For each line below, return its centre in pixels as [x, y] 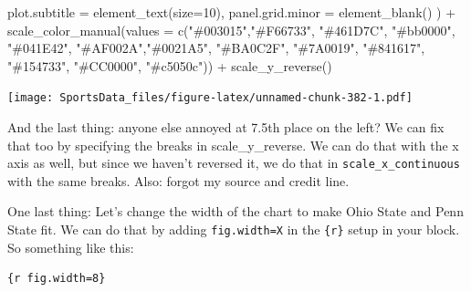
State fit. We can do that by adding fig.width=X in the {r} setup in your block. [234, 229]
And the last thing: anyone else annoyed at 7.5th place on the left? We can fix [226, 127]
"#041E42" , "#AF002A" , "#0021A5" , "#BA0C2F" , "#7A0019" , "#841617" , [216, 48]
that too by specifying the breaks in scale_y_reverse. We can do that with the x [233, 145]
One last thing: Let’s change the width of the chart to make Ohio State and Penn [235, 211]
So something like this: [71, 247]
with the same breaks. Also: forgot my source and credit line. [178, 180]
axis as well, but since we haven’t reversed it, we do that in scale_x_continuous [234, 163]
